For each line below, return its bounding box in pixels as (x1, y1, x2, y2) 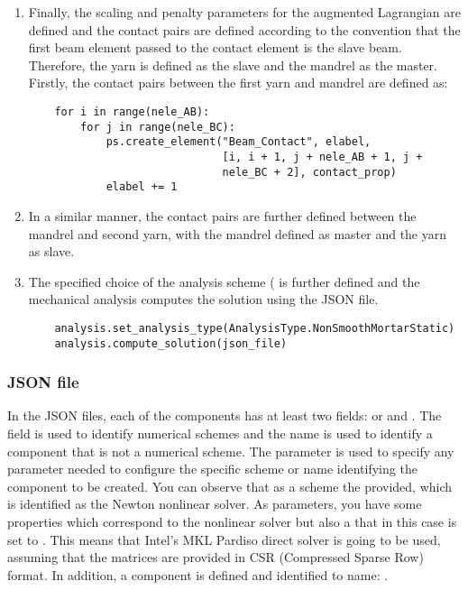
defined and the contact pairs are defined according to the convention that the (28, 20, 461, 39)
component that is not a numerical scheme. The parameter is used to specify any (7, 441, 454, 460)
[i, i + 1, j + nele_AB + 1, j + (222, 150, 423, 163)
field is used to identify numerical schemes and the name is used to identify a (7, 424, 433, 442)
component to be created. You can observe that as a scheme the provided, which (7, 476, 453, 495)
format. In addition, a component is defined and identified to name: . (7, 565, 389, 584)
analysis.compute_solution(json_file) (54, 336, 288, 350)
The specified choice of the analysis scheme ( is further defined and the (28, 272, 420, 290)
